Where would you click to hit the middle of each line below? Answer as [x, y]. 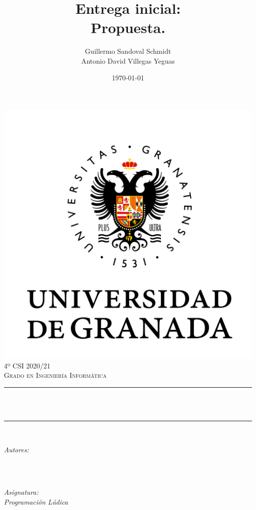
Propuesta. [128, 27]
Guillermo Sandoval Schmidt [128, 51]
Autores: [16, 449]
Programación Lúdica [36, 502]
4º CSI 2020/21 [27, 365]
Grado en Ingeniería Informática [55, 375]
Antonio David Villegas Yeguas [128, 60]
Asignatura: [21, 492]
